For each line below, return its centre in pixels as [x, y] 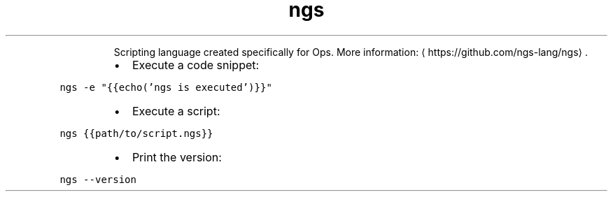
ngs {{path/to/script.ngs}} [136, 133]
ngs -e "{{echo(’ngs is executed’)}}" [166, 87]
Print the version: [177, 157]
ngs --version [98, 179]
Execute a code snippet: [196, 65]
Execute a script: [176, 111]
